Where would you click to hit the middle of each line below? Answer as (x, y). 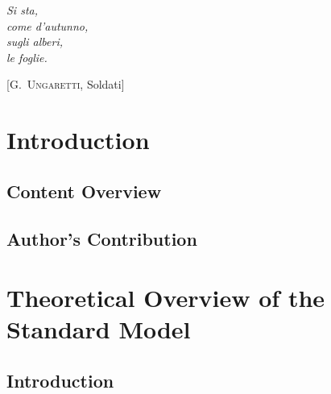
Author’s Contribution (102, 238)
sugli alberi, (35, 41)
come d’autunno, (48, 25)
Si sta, (23, 10)
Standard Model (99, 329)
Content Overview (84, 191)
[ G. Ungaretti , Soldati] (66, 84)
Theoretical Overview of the (166, 298)
